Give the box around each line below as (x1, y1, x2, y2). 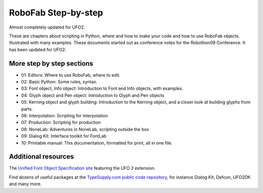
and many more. (9, 181, 42, 187)
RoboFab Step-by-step (9, 7, 103, 18)
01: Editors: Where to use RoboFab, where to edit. (21, 72, 121, 78)
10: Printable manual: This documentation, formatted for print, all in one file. (21, 140, 173, 145)
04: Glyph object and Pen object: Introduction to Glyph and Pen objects (21, 92, 165, 98)
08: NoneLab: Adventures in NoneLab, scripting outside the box (21, 126, 150, 132)
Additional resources (9, 153, 74, 161)
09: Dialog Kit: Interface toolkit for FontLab (21, 133, 107, 139)
